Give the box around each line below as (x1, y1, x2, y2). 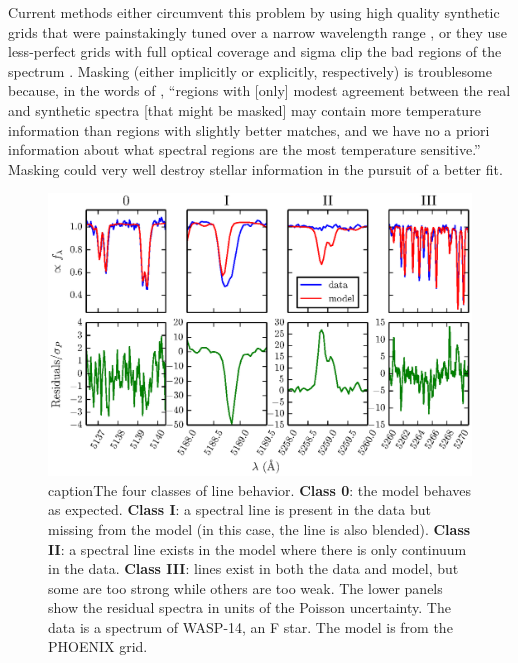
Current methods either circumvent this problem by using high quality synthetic (8, 2, 500, 22)
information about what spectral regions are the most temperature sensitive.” (8, 139, 481, 160)
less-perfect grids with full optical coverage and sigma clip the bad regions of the (8, 41, 502, 62)
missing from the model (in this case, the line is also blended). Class (48, 518, 471, 539)
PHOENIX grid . (48, 636, 148, 657)
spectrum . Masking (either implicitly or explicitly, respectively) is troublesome (8, 60, 492, 81)
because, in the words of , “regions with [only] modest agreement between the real (8, 80, 511, 101)
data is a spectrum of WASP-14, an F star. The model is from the (48, 616, 453, 637)
